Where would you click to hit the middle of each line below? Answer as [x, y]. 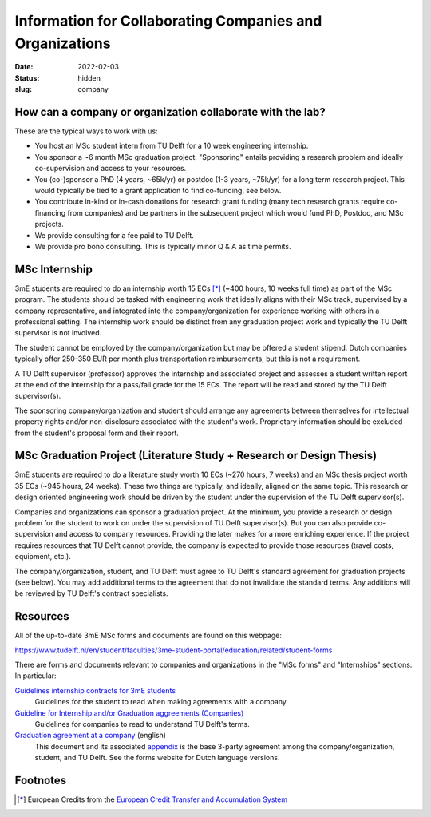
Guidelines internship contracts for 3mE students [95, 690]
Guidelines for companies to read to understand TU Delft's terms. [142, 724]
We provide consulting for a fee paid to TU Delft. [115, 235]
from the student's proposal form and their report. [97, 433]
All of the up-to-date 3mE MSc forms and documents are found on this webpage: [148, 636]
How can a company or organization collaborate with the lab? [170, 112]
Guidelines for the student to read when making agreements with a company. [162, 702]
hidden [89, 78]
